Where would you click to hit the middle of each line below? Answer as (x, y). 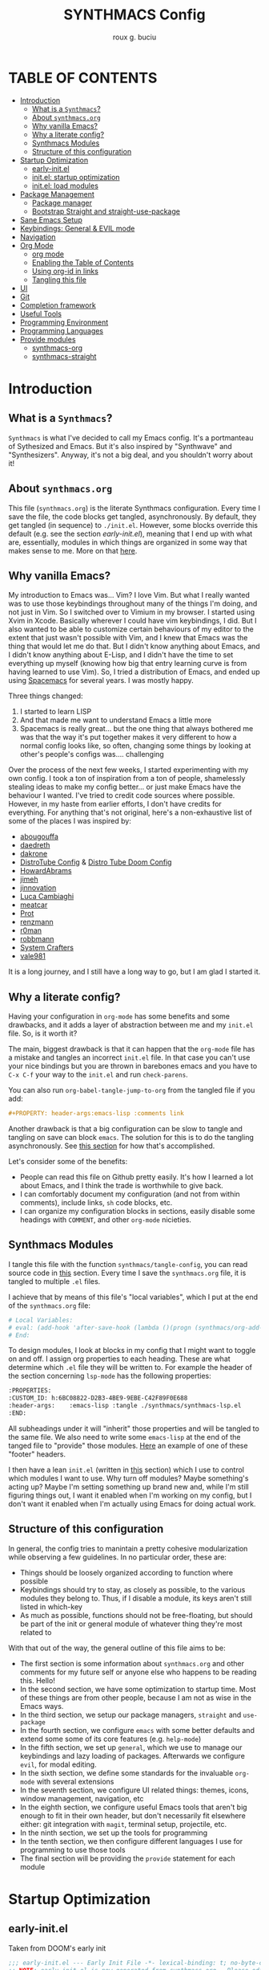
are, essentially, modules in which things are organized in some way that (128, 542)
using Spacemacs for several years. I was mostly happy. (101, 681)
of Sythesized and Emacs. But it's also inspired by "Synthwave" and (120, 446)
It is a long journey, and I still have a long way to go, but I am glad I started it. (134, 972)
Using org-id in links (65, 271)
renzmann (36, 922)
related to (36, 1632)
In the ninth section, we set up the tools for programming (114, 1833)
